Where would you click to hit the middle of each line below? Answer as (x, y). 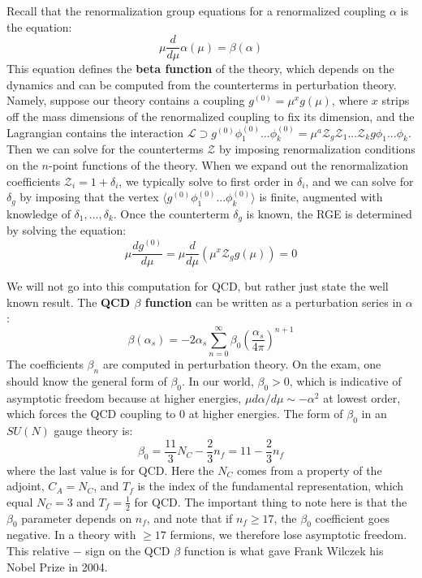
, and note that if (189, 518)
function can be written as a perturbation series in (273, 302)
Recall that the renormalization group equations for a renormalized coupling (196, 11)
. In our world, (218, 380)
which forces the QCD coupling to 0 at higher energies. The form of (175, 414)
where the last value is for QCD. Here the (110, 470)
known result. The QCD (69, 302)
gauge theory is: (93, 431)
